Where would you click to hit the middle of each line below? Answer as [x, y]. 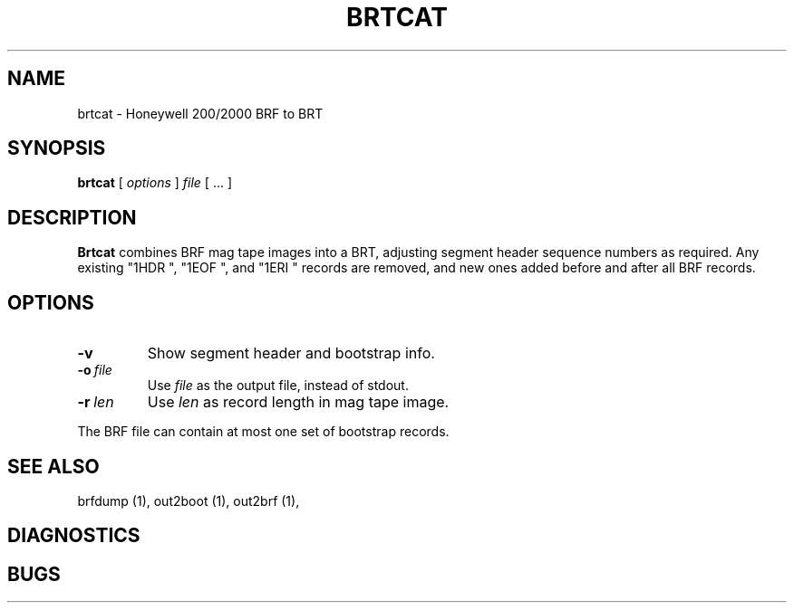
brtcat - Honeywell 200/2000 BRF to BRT [200, 113]
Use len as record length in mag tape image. [298, 402]
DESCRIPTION [72, 217]
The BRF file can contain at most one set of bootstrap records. [263, 432]
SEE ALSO [53, 466]
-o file [95, 370]
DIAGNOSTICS [74, 536]
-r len [96, 402]
